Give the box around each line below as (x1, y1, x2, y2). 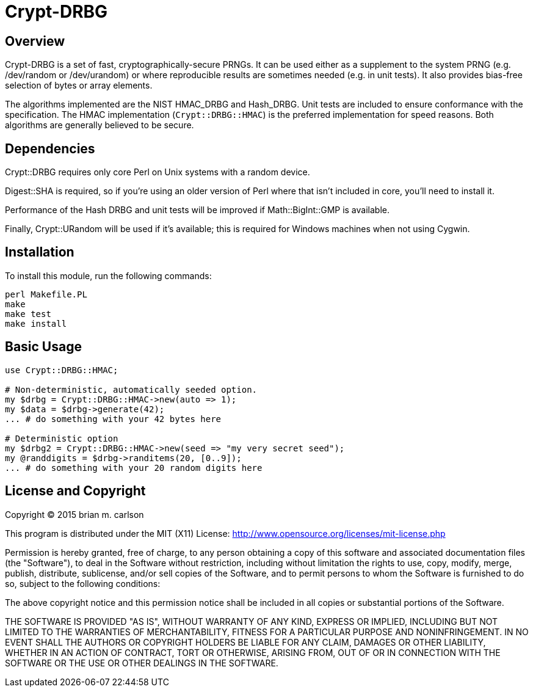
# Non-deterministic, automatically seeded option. (5, 384, 258, 395)
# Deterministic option (5, 433, 118, 443)
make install (5, 318, 67, 329)
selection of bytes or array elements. (5, 80, 153, 91)
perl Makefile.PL (5, 289, 87, 299)
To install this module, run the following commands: (5, 270, 212, 281)
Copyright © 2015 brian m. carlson (5, 509, 144, 520)
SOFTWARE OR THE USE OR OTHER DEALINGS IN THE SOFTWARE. (5, 657, 278, 668)
